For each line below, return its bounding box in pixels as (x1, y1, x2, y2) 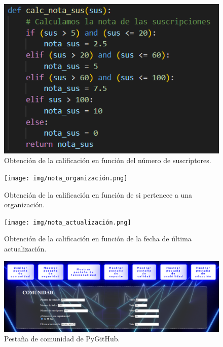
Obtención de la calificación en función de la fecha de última (4, 233, 192, 244)
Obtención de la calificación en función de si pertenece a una (4, 189, 193, 200)
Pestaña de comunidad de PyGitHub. (4, 333, 120, 344)
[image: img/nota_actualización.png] (4, 218, 131, 226)
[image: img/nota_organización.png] (4, 174, 128, 182)
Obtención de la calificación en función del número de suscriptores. (4, 155, 211, 166)
